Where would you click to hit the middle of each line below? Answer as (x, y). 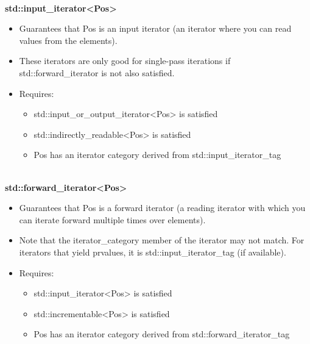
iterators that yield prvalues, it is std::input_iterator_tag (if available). (153, 252)
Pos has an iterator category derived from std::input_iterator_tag (157, 155)
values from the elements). (68, 40)
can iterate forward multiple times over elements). (112, 219)
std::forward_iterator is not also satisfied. (97, 72)
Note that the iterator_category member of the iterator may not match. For (162, 240)
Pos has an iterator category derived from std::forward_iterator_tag (162, 334)
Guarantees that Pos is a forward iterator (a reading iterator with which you (162, 208)
